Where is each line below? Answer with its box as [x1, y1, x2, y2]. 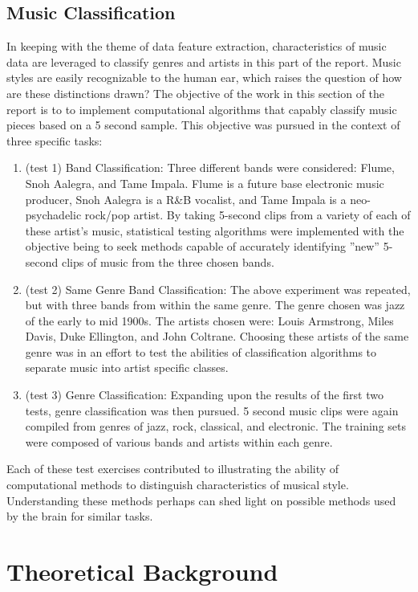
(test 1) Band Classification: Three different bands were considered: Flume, [25, 159, 395, 176]
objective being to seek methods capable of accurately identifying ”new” [25, 238, 379, 255]
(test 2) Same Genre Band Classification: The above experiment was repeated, [25, 280, 411, 297]
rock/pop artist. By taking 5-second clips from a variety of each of [84, 206, 411, 223]
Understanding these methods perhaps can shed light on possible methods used [6, 492, 396, 508]
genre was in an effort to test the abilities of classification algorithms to [25, 343, 377, 360]
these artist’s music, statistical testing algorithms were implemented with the [25, 222, 404, 239]
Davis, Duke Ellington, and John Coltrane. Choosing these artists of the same [25, 328, 409, 345]
